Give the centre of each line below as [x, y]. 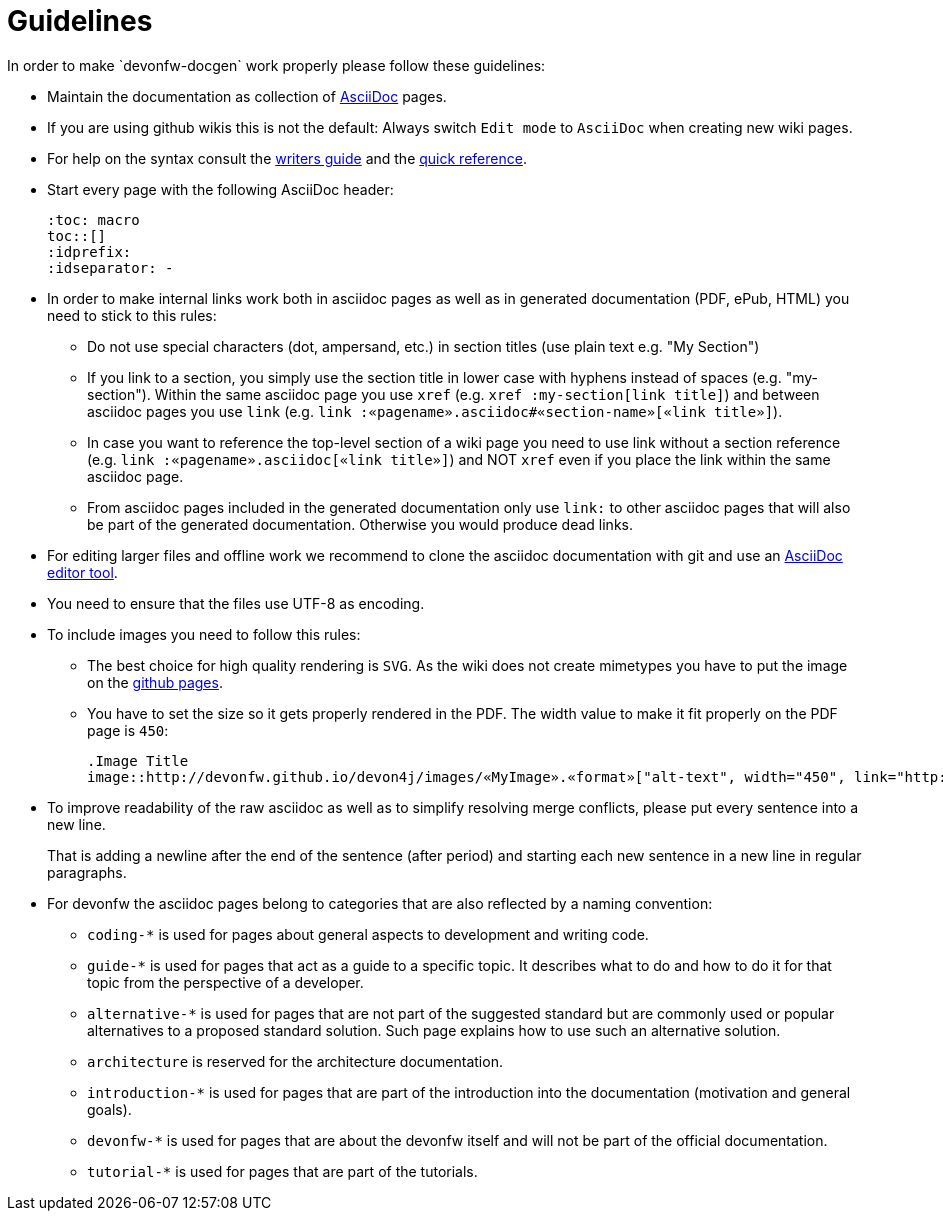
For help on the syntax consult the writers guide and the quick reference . [287, 158]
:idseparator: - [110, 267]
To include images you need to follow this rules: [204, 634]
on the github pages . [155, 682]
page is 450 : [128, 730]
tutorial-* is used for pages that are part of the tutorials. [282, 1171]
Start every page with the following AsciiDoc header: [220, 189]
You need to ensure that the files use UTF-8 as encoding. [236, 603]
